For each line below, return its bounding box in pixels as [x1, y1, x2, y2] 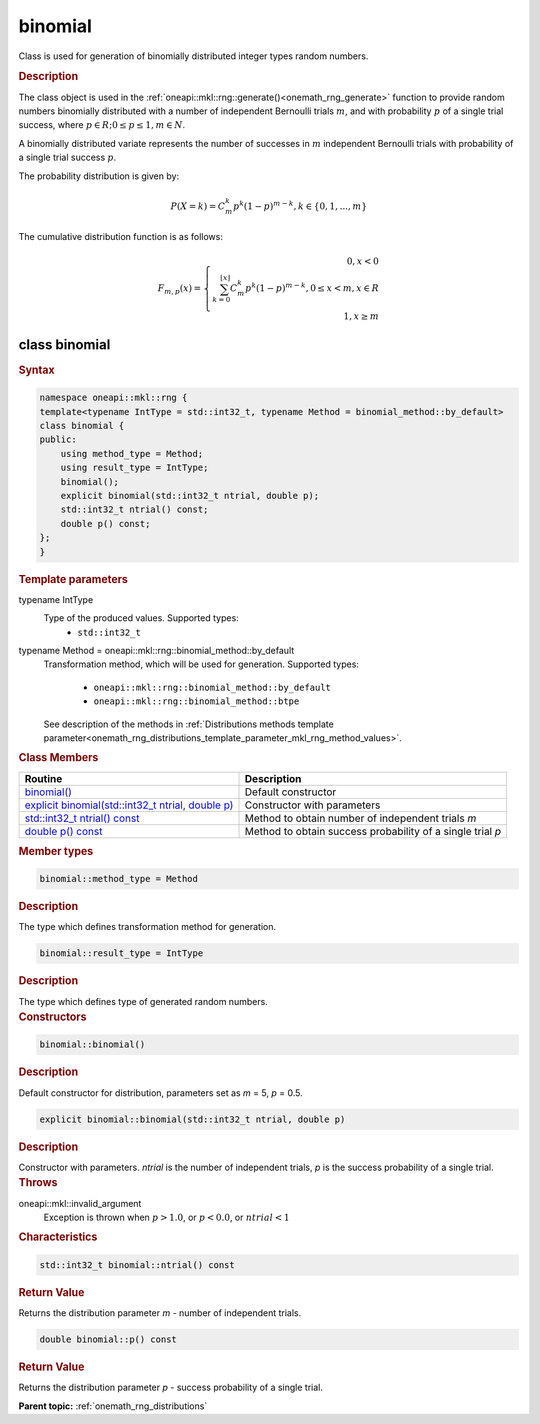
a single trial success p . [18, 151, 117, 164]
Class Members [18, 751, 99, 765]
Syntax [18, 363, 55, 377]
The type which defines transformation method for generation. [18, 921, 277, 933]
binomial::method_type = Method [39, 873, 199, 885]
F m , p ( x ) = [157, 283, 202, 297]
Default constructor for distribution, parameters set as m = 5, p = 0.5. [18, 1086, 304, 1099]
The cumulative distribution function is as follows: [18, 231, 224, 243]
